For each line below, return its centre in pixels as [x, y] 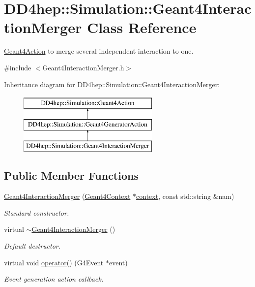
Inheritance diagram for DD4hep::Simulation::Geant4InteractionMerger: [112, 84]
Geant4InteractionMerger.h [83, 67]
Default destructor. [32, 246]
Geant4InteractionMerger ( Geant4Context [67, 196]
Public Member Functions [71, 175]
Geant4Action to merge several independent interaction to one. [99, 51]
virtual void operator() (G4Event [54, 262]
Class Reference [142, 27]
